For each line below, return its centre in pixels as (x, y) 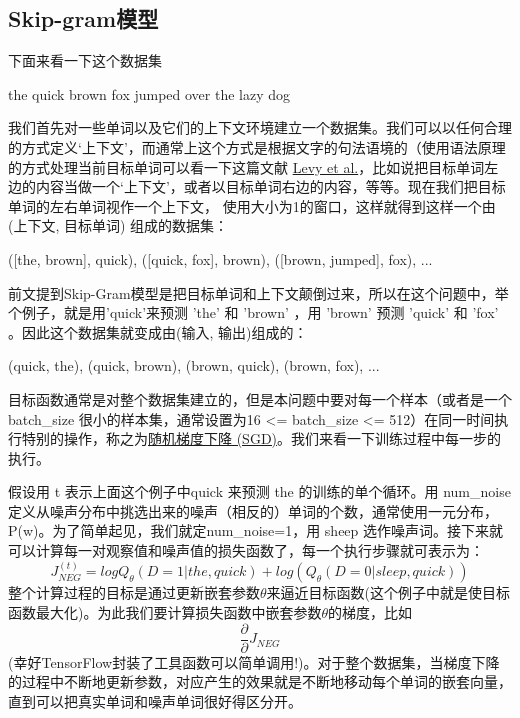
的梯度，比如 (370, 612)
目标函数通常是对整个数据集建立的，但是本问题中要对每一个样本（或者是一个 (260, 398)
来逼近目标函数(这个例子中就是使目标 (388, 592)
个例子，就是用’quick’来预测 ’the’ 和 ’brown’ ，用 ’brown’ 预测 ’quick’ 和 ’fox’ (253, 312)
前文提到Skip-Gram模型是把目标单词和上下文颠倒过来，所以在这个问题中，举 (258, 292)
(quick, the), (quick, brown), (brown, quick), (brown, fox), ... (194, 365)
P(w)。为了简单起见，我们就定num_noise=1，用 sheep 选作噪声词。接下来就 (256, 530)
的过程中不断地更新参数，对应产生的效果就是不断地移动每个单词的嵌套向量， (260, 681)
